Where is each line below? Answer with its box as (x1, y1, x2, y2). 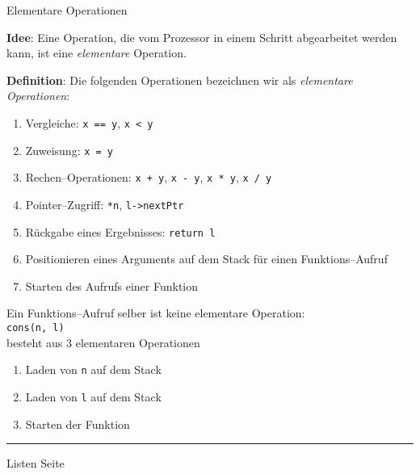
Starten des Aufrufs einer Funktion (25, 277, 199, 294)
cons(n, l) (6, 322, 65, 334)
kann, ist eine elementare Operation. (6, 44, 187, 61)
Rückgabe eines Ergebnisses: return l (25, 223, 216, 240)
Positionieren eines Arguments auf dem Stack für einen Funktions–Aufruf (25, 250, 388, 267)
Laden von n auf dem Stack (25, 361, 162, 378)
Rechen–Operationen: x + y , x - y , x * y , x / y (25, 169, 272, 186)
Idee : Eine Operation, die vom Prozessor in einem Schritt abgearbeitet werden (6, 28, 397, 45)
